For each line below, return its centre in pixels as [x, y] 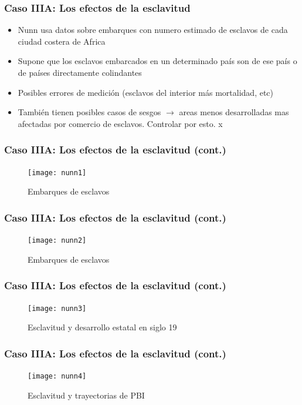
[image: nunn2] [57, 241]
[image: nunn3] [57, 308]
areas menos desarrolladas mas [234, 112]
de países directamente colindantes [80, 72]
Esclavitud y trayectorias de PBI [86, 395]
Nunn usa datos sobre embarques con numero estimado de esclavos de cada [153, 30]
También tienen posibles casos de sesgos [89, 112]
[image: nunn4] [57, 376]
